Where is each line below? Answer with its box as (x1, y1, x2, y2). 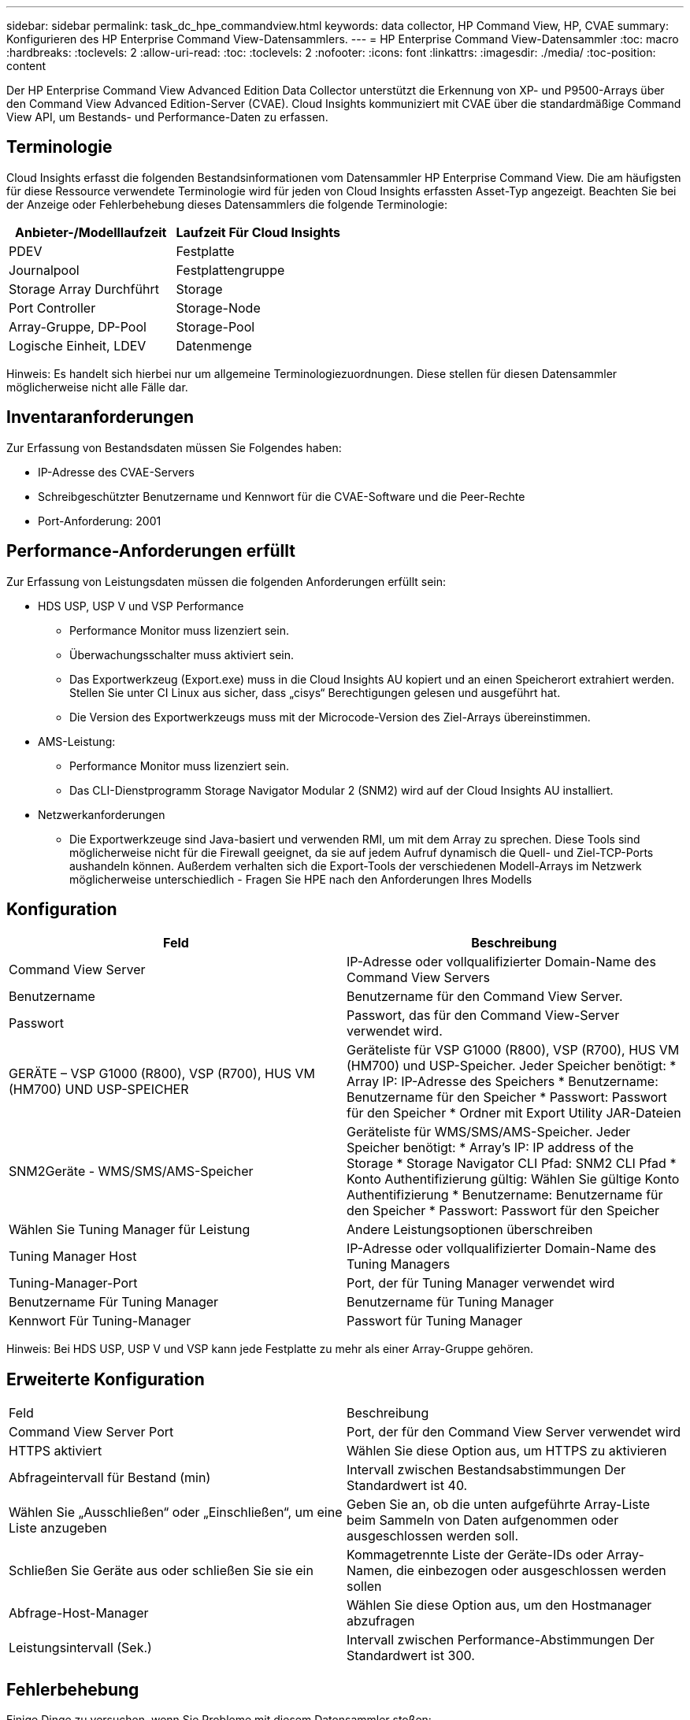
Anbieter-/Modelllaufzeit (15, 224, 167, 240)
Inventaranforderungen (6, 407, 195, 428)
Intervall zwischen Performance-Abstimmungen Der (347, 1632, 655, 1648)
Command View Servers (347, 969, 490, 986)
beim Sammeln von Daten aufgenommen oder (347, 1512, 619, 1529)
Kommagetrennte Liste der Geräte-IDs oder (347, 1547, 603, 1563)
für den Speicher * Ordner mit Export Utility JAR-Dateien (347, 1105, 681, 1121)
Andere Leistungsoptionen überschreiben (347, 1221, 593, 1238)
